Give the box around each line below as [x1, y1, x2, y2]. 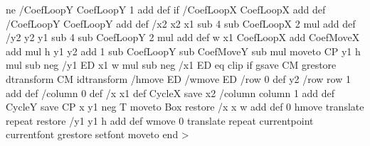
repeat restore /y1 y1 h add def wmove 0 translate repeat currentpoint [6, 113, 314, 128]
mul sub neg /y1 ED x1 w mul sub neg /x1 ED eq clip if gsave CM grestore [6, 57, 337, 72]
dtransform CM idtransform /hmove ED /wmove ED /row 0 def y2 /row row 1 [6, 71, 351, 86]
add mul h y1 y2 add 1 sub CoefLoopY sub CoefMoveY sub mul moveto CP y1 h [6, 43, 361, 58]
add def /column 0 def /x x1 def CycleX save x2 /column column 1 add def [6, 85, 335, 100]
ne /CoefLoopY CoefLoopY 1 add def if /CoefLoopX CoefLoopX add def [6, 2, 326, 16]
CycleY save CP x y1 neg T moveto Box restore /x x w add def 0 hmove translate [6, 99, 364, 114]
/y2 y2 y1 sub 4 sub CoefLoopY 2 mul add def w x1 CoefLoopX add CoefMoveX [6, 30, 360, 45]
